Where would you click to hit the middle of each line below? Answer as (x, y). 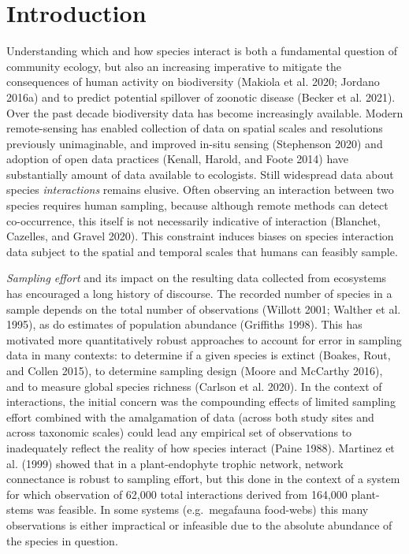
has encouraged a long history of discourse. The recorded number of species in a (199, 294)
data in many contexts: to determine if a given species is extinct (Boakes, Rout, (199, 355)
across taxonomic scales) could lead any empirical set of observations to (179, 432)
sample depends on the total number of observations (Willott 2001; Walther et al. (204, 309)
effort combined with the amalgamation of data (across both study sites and (190, 416)
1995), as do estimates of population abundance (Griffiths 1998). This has (184, 324)
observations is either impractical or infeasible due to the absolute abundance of (199, 524)
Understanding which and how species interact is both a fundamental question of (202, 51)
